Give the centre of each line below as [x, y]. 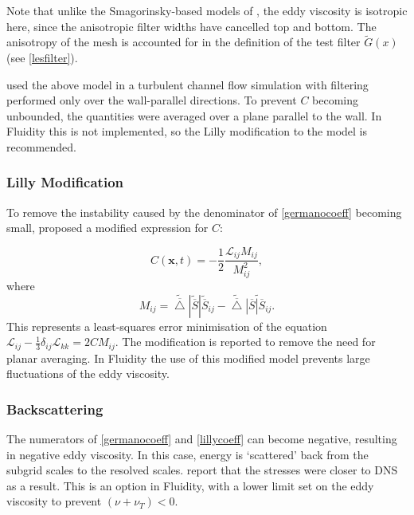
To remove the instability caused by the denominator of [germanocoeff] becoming [204, 212]
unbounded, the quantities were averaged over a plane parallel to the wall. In [194, 115]
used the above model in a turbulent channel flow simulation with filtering [187, 84]
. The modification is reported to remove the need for [245, 342]
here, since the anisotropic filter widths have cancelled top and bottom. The [191, 26]
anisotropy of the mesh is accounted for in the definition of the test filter [184, 42]
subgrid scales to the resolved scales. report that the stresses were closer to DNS [202, 470]
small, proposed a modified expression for [107, 228]
